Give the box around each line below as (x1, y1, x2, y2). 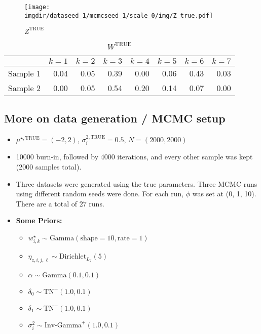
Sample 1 (8, 67, 41, 79)
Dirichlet (59, 253, 87, 261)
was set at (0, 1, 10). (192, 188, 256, 199)
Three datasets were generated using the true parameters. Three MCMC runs (16, 178, 257, 189)
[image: (24, 4, 50, 11)
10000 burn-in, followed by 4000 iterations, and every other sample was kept (16, 151, 253, 162)
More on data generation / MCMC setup (4, 110, 226, 126)
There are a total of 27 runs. (16, 198, 104, 208)
